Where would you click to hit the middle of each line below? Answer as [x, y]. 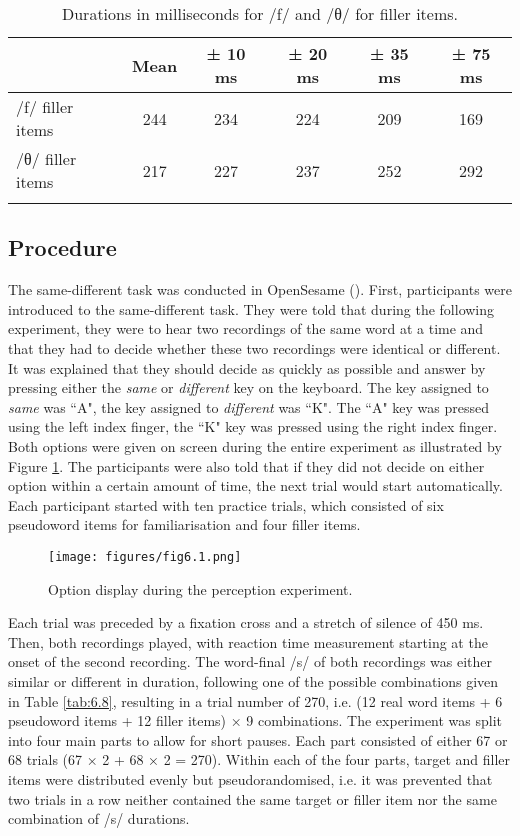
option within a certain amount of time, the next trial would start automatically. [255, 485]
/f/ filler [45, 106]
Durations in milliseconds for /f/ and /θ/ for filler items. [259, 13]
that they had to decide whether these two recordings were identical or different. [254, 347]
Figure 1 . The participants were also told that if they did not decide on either [246, 465]
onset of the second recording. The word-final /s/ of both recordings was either [250, 661]
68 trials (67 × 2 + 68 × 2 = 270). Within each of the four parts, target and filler [259, 759]
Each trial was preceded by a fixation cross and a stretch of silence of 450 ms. [246, 622]
